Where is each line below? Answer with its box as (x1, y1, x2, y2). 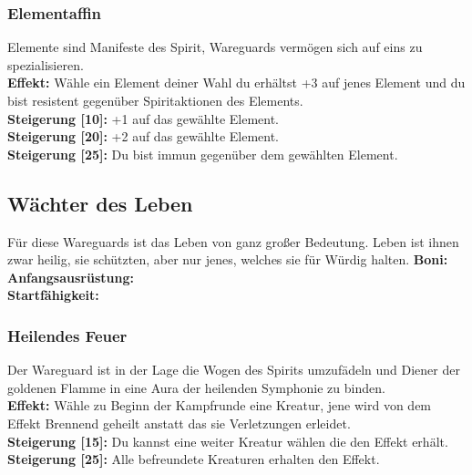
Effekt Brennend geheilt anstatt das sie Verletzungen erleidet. (7, 413, 351, 432)
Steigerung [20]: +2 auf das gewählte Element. (7, 127, 280, 146)
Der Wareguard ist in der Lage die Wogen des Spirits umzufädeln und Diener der (7, 360, 460, 379)
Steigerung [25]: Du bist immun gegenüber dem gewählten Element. (7, 144, 398, 163)
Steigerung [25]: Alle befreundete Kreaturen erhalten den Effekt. (7, 449, 380, 469)
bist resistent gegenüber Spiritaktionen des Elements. (7, 91, 303, 109)
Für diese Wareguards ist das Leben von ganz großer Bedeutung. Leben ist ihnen (7, 232, 459, 251)
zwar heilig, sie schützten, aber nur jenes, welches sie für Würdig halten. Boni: (7, 250, 448, 269)
